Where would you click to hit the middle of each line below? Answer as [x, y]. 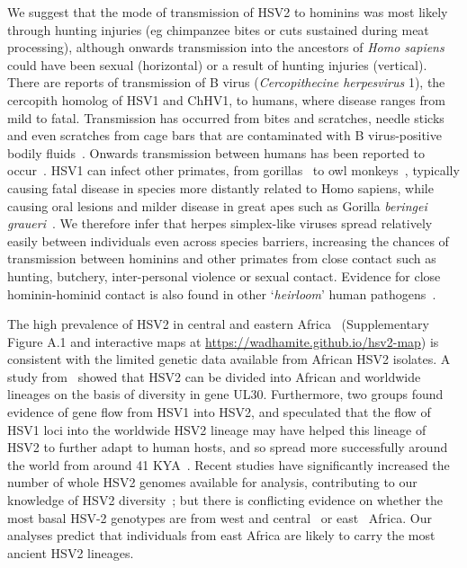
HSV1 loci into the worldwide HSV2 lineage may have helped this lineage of [217, 429]
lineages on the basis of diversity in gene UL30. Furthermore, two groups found [225, 394]
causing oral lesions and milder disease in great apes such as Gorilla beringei [217, 205]
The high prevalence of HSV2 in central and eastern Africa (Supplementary [218, 324]
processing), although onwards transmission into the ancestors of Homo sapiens [226, 47]
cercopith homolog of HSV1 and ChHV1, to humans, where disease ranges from [226, 99]
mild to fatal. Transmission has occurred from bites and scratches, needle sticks [226, 117]
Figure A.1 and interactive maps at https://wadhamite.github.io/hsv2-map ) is [223, 341]
